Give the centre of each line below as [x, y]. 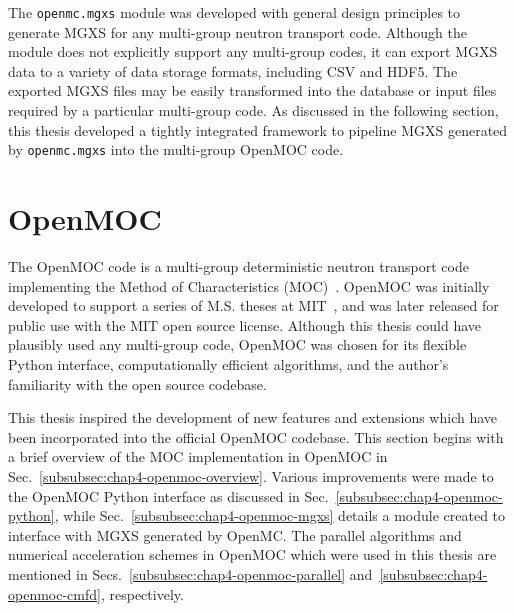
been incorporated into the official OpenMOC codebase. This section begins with [256, 436]
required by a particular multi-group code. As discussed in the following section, [253, 110]
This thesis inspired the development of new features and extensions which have [253, 417]
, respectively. [142, 593]
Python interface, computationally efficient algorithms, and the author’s [228, 363]
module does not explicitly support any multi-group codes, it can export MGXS [253, 51]
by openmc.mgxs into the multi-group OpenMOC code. [176, 149]
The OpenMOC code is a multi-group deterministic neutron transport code [238, 266]
